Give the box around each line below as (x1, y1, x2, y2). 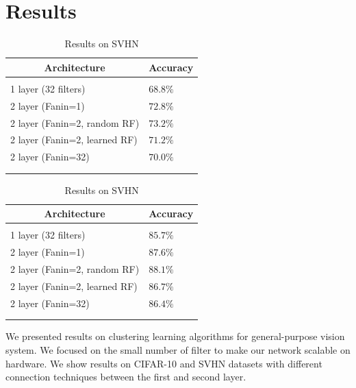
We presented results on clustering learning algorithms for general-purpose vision (5, 329, 345, 343)
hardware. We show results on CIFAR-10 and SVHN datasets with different (5, 356, 322, 370)
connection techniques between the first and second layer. (5, 369, 246, 384)
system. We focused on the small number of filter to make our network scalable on (5, 343, 351, 357)
